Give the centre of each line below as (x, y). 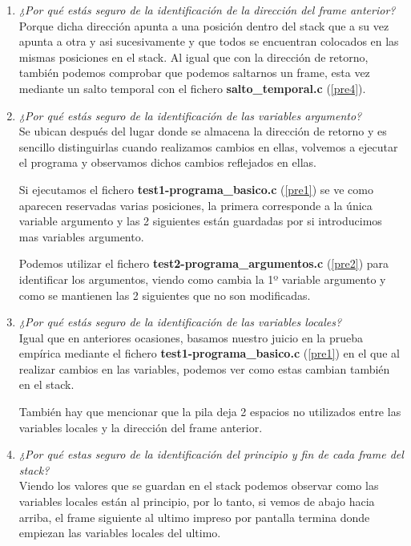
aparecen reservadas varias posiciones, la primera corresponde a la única (195, 205)
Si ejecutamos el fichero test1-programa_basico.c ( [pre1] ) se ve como (196, 189)
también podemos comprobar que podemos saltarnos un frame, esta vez (194, 73)
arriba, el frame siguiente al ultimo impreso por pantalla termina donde (194, 517)
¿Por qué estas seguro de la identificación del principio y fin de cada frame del (211, 454)
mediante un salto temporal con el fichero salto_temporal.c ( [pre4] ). (192, 88)
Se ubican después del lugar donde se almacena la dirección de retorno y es (203, 131)
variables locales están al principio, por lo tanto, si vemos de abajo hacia (197, 502)
